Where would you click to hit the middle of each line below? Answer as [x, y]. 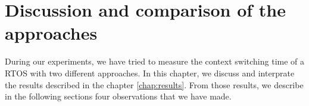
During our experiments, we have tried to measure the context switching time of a [155, 61]
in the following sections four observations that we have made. [118, 96]
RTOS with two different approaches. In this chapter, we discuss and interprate [150, 73]
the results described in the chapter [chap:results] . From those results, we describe [154, 84]
